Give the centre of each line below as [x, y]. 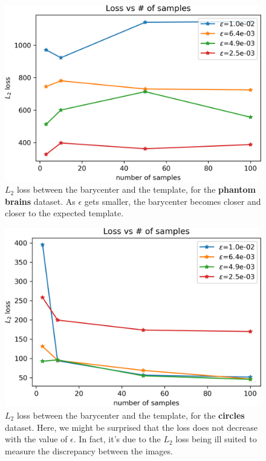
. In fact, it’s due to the [117, 439]
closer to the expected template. [64, 213]
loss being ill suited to [216, 439]
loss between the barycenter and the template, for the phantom [136, 189]
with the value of [36, 439]
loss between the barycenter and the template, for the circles [131, 415]
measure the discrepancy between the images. [89, 450]
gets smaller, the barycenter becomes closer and [173, 201]
